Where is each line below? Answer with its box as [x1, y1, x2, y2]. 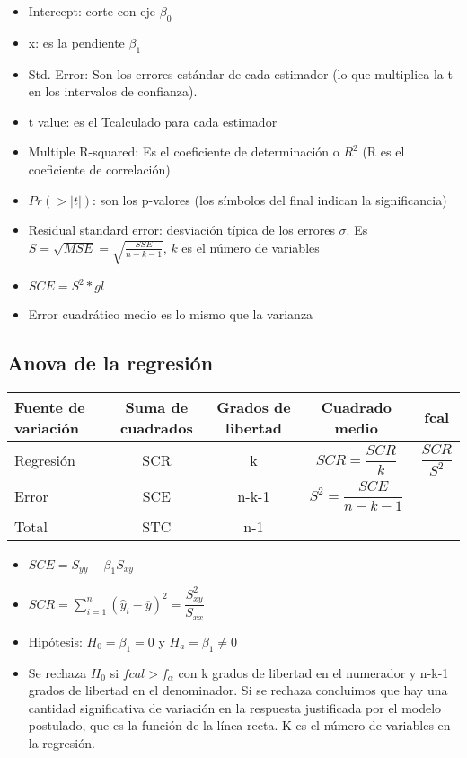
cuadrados [119, 416, 193, 438]
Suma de [125, 396, 189, 417]
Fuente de [14, 396, 85, 417]
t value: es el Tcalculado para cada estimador [28, 111, 278, 130]
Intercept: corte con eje [28, 2, 156, 20]
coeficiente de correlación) [28, 159, 171, 178]
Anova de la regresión [7, 348, 214, 376]
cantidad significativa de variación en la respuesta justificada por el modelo [28, 698, 442, 717]
